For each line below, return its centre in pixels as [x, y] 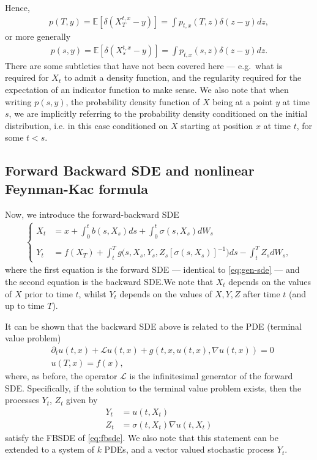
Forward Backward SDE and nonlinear [130, 170]
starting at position [217, 125]
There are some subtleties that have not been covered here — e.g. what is [144, 65]
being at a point [243, 101]
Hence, [17, 7]
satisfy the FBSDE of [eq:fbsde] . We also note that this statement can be [142, 437]
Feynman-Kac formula [76, 188]
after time [262, 293]
